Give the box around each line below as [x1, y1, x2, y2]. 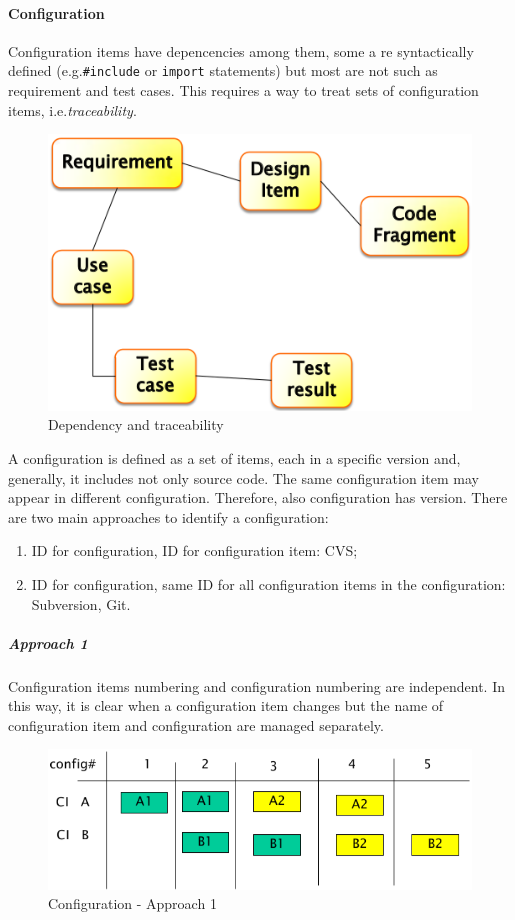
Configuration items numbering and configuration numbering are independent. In [8, 675, 505, 696]
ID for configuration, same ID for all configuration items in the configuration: [31, 573, 506, 594]
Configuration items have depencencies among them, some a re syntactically [8, 40, 474, 61]
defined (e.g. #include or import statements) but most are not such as [8, 60, 438, 81]
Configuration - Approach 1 [48, 893, 217, 914]
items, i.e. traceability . [8, 99, 137, 120]
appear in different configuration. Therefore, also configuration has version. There [8, 487, 508, 508]
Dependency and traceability [48, 414, 224, 435]
